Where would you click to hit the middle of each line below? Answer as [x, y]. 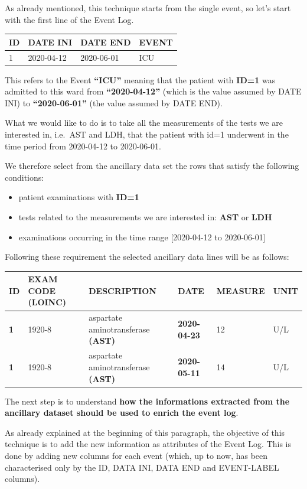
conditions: [25, 177]
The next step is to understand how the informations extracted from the [147, 401]
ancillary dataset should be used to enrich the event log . [122, 413]
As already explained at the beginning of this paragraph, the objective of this [145, 432]
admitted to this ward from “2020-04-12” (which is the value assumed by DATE [153, 91]
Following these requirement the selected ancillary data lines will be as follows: [147, 257]
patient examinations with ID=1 [79, 197]
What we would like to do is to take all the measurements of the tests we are [144, 123]
